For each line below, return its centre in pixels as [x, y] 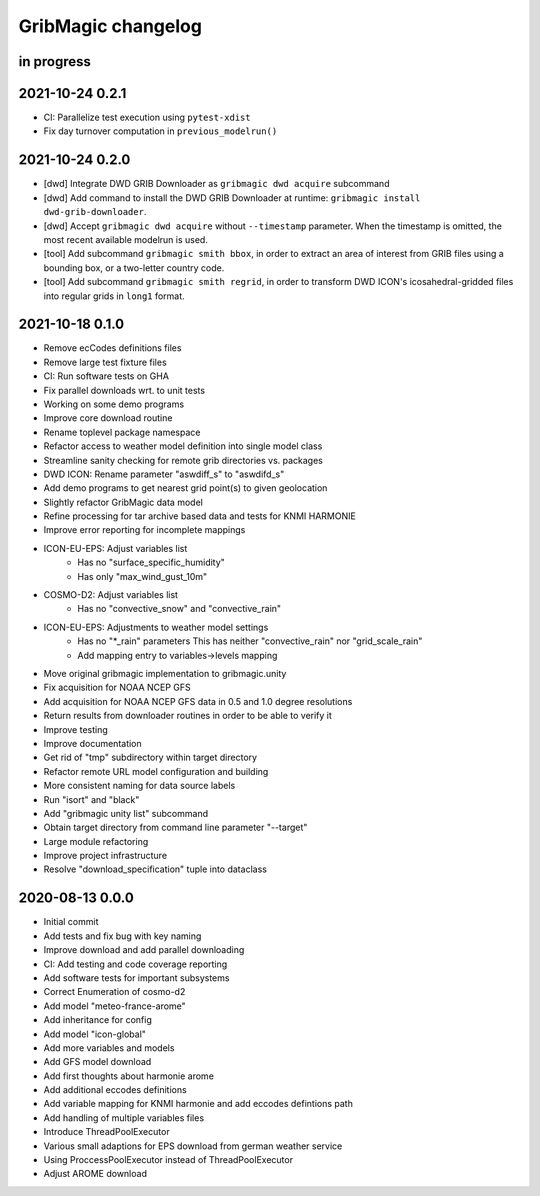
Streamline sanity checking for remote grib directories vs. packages [183, 460]
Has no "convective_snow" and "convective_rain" [179, 609]
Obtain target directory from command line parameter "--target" [175, 827]
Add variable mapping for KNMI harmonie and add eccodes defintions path [198, 1104]
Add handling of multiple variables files [124, 1117]
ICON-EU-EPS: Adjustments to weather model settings [156, 627]
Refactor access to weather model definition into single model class [183, 446]
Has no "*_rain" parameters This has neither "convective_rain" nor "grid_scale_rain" [250, 641]
